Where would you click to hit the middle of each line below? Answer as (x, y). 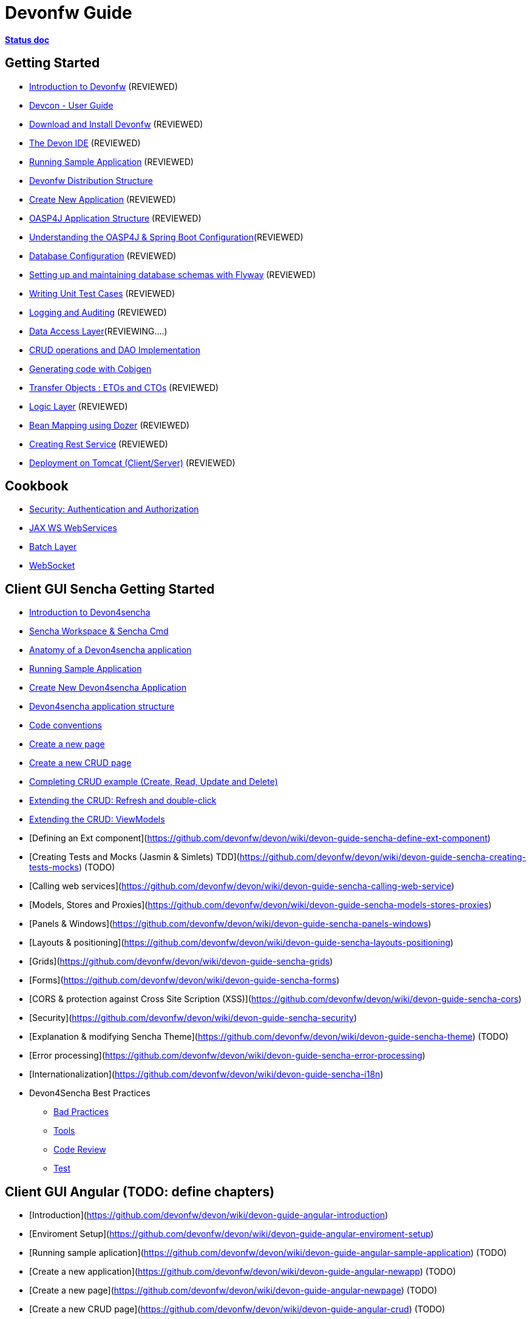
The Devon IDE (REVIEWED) (85, 143)
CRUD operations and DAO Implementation (115, 350)
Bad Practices (81, 1112)
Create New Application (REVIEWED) (103, 199)
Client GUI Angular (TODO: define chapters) (140, 1192)
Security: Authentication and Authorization (114, 509)
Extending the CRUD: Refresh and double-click (123, 801)
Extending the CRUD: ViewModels (97, 819)
